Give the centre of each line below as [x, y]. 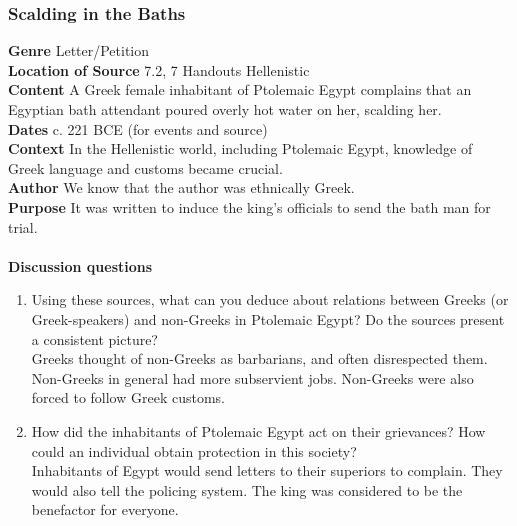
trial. [23, 226]
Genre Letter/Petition [79, 50]
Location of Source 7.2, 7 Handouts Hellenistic [159, 69]
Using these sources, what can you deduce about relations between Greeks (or [270, 299]
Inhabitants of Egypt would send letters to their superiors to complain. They [267, 470]
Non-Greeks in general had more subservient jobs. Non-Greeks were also [252, 377]
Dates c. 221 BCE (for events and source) [138, 128]
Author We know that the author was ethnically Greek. [181, 187]
